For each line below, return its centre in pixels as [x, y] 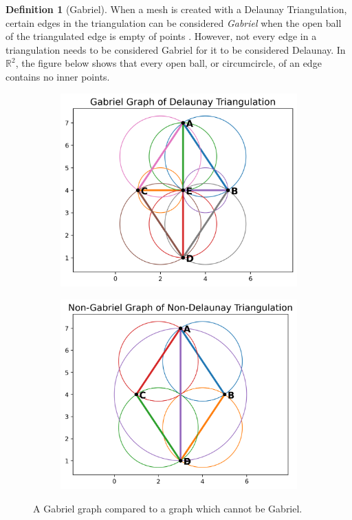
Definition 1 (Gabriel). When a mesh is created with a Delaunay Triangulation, [176, 9]
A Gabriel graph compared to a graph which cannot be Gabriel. [168, 508]
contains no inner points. [58, 76]
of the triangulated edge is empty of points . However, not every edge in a [161, 36]
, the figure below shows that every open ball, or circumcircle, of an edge [168, 63]
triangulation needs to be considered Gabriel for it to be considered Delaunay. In [176, 49]
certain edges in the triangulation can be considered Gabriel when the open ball [174, 22]
